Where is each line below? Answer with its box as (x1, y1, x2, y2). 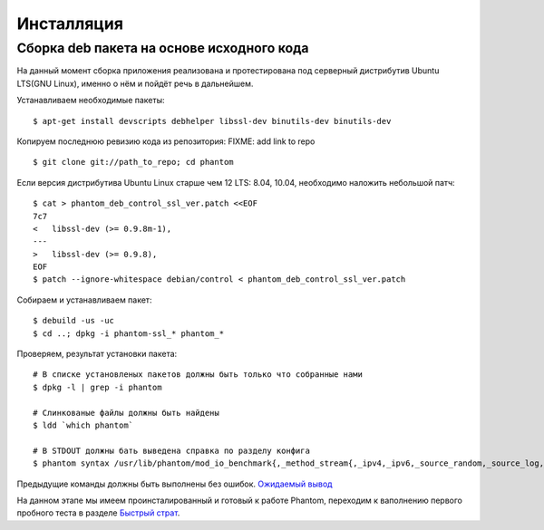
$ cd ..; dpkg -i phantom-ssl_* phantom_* (33, 328, 225, 339)
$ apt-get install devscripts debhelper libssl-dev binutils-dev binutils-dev (33, 116, 392, 126)
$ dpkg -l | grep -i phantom (33, 381, 162, 392)
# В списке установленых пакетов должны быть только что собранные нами (33, 370, 363, 380)
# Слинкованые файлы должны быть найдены (33, 408, 219, 418)
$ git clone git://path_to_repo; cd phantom (33, 157, 235, 168)
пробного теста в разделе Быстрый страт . (16, 507, 180, 518)
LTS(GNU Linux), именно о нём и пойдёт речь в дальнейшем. (16, 78, 254, 89)
